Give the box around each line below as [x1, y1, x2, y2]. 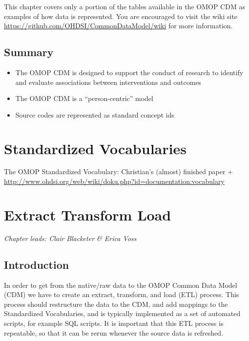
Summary [4, 44, 54, 60]
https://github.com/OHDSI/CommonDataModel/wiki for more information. [4, 20, 233, 31]
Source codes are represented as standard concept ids [15, 109, 174, 120]
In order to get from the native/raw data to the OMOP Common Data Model [4, 280, 237, 290]
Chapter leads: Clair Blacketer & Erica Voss [4, 233, 137, 243]
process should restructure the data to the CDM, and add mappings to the [4, 299, 228, 309]
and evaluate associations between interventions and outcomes [15, 77, 202, 87]
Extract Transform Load [4, 204, 171, 224]
